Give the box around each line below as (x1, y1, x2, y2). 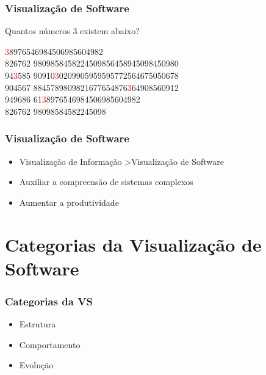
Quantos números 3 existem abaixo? (5, 24, 140, 37)
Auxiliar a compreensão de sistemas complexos (19, 175, 193, 188)
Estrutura (19, 318, 56, 330)
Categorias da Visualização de (5, 231, 262, 257)
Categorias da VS (5, 293, 93, 308)
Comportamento (19, 338, 81, 351)
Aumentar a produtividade (19, 195, 119, 208)
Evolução (19, 359, 54, 371)
